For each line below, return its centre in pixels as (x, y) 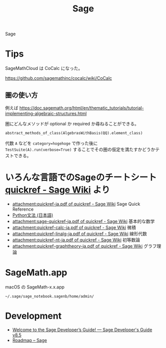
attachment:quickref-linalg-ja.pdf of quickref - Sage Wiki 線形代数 (80, 233)
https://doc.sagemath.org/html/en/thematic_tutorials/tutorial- (82, 108)
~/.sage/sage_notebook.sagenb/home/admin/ (50, 296)
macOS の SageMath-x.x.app (35, 287)
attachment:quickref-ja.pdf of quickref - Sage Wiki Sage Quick (76, 204)
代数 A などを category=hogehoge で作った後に (52, 143)
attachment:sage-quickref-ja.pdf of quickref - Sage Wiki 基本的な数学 (83, 221)
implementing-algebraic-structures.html (46, 113)
